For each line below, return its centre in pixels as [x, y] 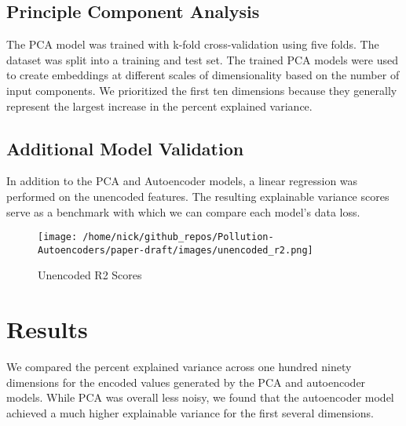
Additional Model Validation [125, 148]
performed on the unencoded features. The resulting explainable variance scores [198, 196]
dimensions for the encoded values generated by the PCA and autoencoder [186, 382]
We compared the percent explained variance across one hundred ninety [179, 367]
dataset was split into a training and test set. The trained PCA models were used [202, 59]
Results [47, 329]
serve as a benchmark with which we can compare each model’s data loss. [183, 211]
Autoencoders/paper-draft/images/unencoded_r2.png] [176, 250]
